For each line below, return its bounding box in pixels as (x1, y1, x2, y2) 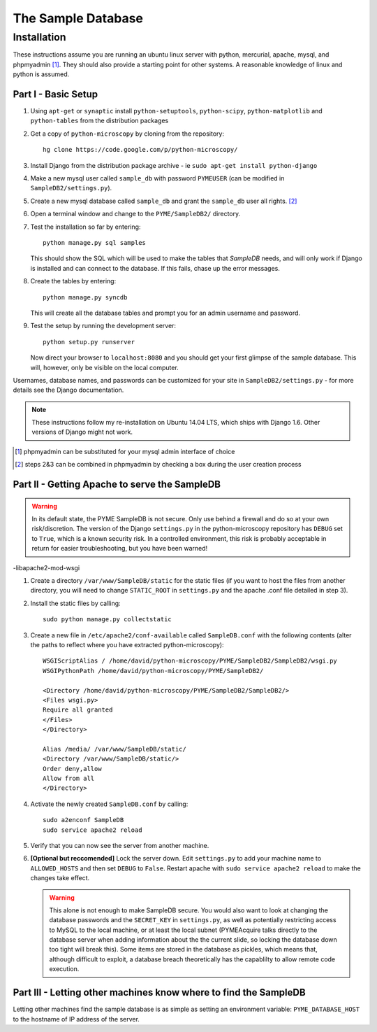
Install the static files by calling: (30, 599, 121, 607)
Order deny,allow (43, 765, 102, 772)
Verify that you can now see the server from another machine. (30, 841, 209, 849)
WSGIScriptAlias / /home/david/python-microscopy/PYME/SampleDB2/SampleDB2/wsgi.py (43, 657, 338, 665)
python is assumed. (13, 70, 70, 78)
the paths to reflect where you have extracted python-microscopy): (30, 640, 224, 649)
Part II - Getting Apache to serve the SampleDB (13, 479, 221, 490)
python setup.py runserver (43, 338, 135, 346)
